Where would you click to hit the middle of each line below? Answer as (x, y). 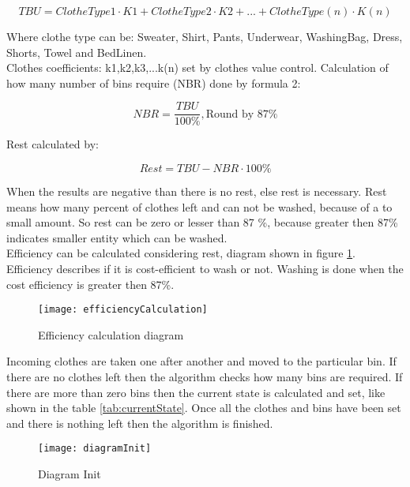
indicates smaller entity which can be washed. (117, 237)
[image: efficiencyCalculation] (123, 310)
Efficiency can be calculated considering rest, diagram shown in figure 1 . (181, 253)
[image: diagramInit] (95, 449)
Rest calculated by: (53, 144)
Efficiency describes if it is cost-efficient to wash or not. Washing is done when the (205, 268)
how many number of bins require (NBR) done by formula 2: (154, 82)
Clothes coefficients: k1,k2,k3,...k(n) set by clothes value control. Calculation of (197, 67)
